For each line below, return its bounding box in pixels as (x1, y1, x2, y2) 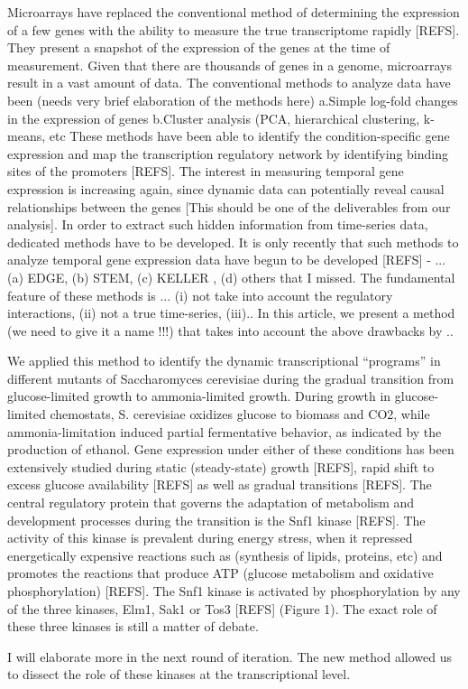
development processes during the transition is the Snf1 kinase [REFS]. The (7, 510, 426, 529)
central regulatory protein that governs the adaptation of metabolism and (7, 493, 415, 512)
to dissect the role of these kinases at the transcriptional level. (7, 665, 351, 684)
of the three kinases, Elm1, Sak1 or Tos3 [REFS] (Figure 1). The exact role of (7, 599, 437, 618)
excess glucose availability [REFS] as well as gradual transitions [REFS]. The (7, 475, 432, 494)
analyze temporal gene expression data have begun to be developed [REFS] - (7, 250, 431, 269)
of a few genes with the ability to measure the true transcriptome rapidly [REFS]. (7, 20, 460, 39)
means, (7, 126, 46, 145)
